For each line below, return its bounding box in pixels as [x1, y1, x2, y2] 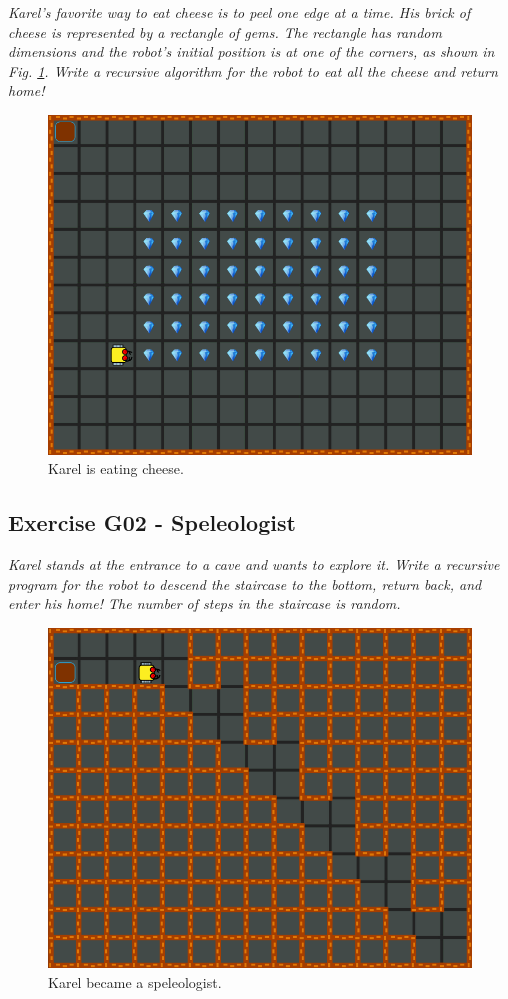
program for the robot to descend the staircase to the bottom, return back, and [8, 573, 482, 594]
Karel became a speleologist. [48, 971, 222, 992]
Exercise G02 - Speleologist [8, 507, 296, 538]
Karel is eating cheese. [48, 458, 184, 479]
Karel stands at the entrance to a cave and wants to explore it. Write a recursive [8, 554, 500, 575]
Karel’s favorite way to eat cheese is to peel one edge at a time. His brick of [8, 2, 471, 22]
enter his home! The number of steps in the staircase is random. [8, 593, 401, 614]
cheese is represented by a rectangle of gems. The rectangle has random [8, 21, 442, 42]
